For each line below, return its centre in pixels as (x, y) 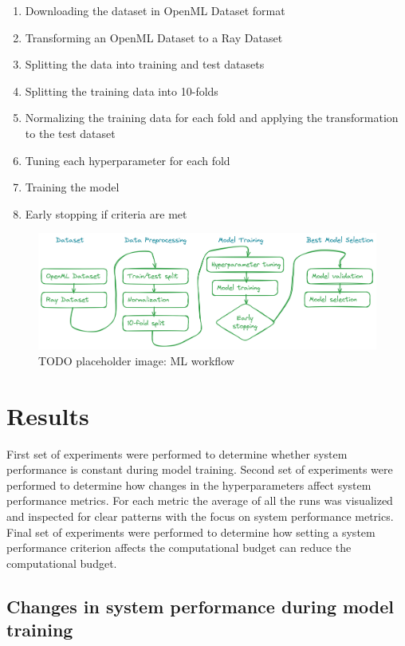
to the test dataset (70, 133)
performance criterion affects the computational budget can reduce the (179, 548)
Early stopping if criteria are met (106, 213)
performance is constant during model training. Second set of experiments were (200, 469)
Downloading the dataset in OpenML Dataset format (155, 10)
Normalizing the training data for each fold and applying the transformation (212, 118)
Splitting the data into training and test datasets (145, 64)
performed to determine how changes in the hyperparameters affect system (189, 484)
